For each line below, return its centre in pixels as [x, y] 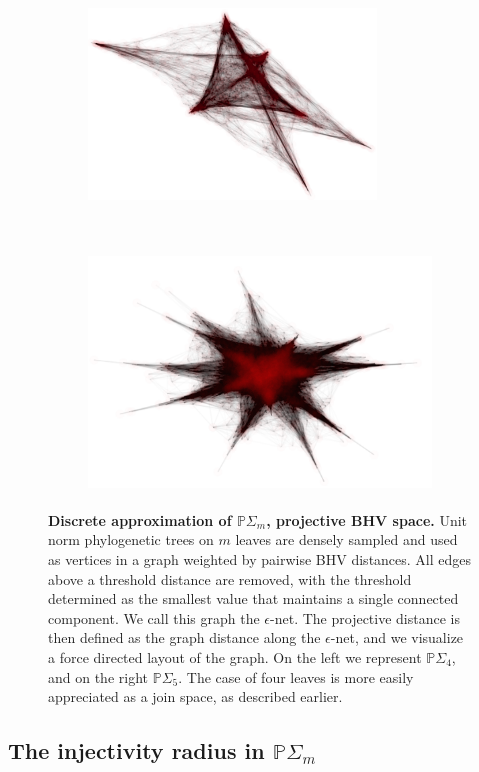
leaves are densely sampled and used [346, 539]
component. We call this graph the [154, 617]
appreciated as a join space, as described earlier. [195, 696]
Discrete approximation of [140, 519]
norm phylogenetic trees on [131, 539]
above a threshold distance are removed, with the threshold [230, 578]
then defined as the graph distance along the [184, 637]
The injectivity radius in [136, 750]
